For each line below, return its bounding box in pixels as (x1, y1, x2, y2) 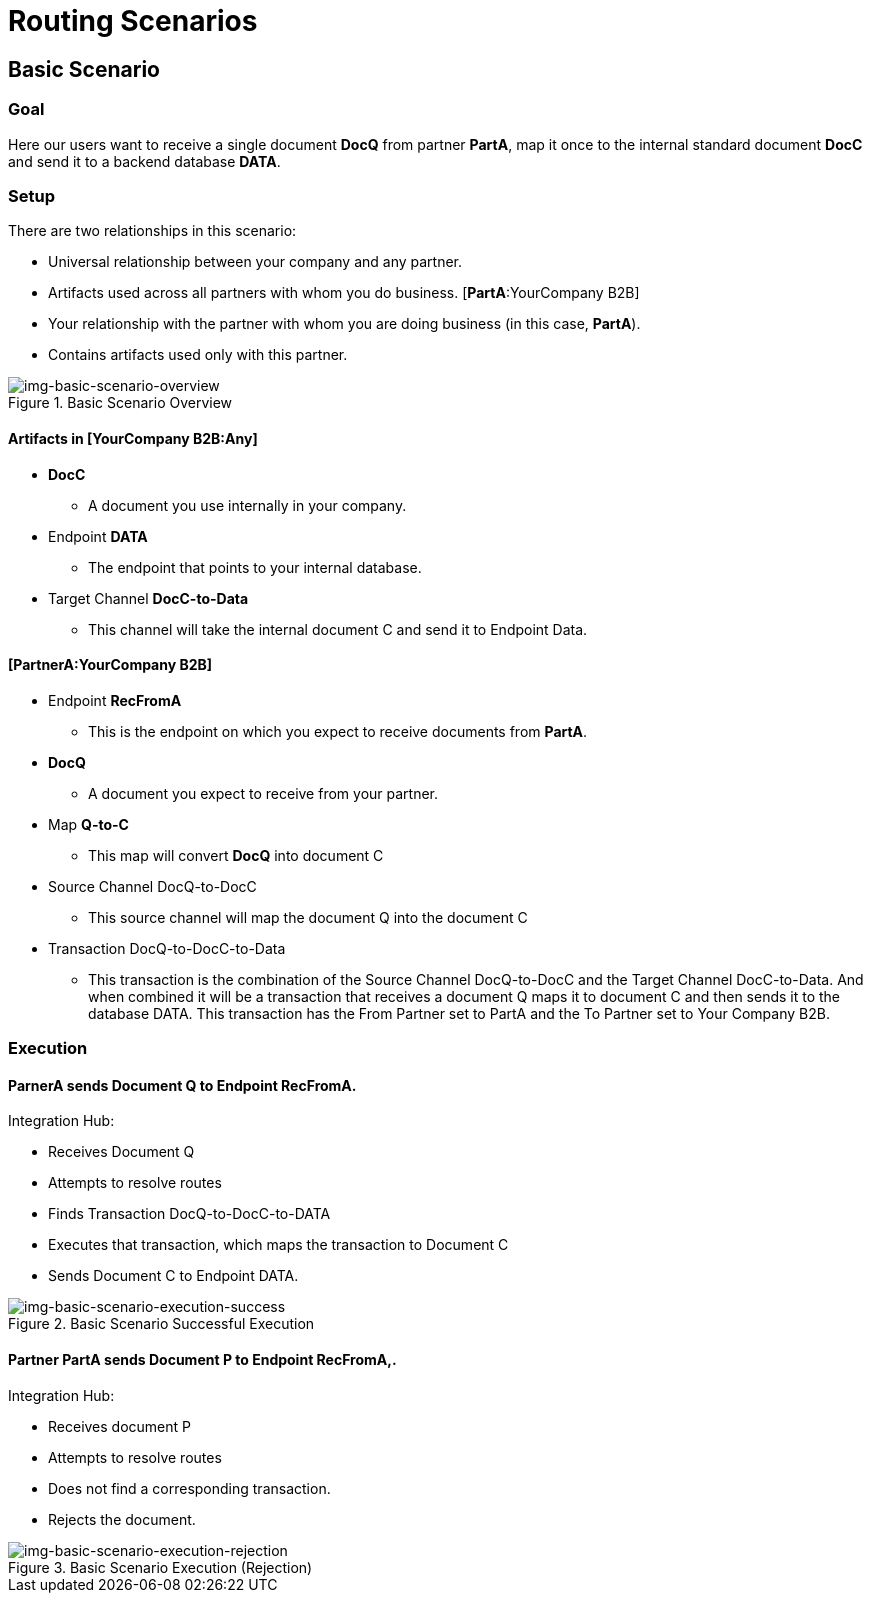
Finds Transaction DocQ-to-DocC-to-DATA (48, 1205, 331, 1223)
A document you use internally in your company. (88, 496, 407, 514)
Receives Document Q (48, 1143, 195, 1161)
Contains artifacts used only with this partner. (48, 346, 348, 364)
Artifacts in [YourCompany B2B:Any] (8, 429, 258, 447)
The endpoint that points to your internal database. (88, 558, 422, 576)
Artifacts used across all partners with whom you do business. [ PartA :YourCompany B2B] (48, 284, 640, 302)
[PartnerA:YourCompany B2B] (8, 656, 213, 674)
